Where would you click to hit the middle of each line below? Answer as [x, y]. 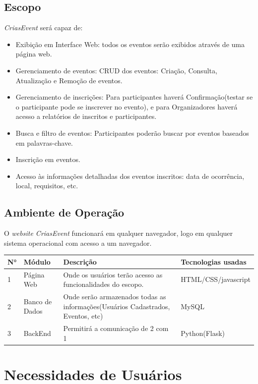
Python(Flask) [203, 333]
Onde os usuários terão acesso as [113, 274]
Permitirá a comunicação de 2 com [116, 328]
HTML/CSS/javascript [216, 279]
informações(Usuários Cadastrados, [117, 306]
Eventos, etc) [83, 316]
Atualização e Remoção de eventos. [69, 80]
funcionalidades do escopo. [103, 284]
